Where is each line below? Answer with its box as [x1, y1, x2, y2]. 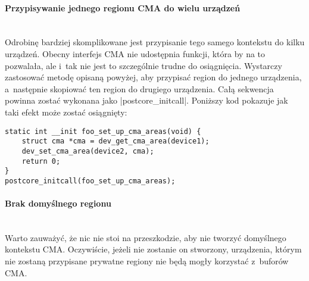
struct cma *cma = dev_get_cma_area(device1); [21, 137, 210, 146]
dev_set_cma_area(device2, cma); [21, 146, 154, 155]
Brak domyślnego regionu [5, 197, 111, 210]
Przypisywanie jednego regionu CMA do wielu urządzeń [5, 1, 241, 14]
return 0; [21, 157, 61, 166]
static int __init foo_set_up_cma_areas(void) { [5, 127, 201, 136]
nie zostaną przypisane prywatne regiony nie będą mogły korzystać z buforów [5, 255, 289, 267]
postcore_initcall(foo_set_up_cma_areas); [5, 176, 176, 185]
